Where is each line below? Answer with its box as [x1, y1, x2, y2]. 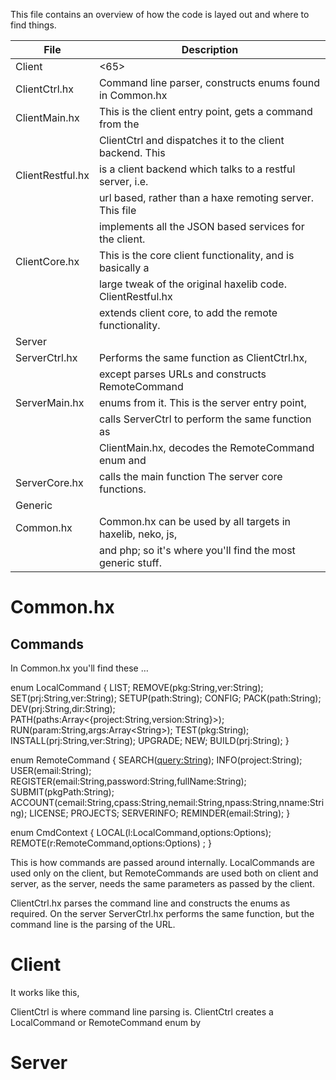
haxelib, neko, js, [98, 527, 178, 541]
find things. [10, 19, 57, 31]
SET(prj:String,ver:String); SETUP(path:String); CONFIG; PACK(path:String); [10, 692, 322, 704]
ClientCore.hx [15, 255, 80, 268]
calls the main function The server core [98, 470, 283, 483]
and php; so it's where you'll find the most [98, 544, 296, 557]
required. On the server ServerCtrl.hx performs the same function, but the [10, 908, 315, 919]
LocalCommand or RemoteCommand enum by [10, 1016, 202, 1028]
